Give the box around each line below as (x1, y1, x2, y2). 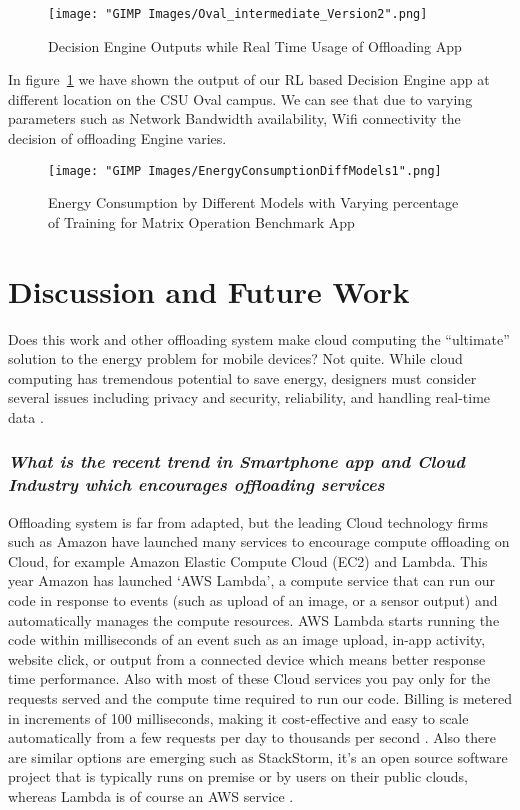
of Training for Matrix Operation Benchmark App (48, 211, 355, 232)
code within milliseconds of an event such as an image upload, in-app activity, (8, 629, 486, 650)
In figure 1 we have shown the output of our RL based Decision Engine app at (8, 69, 490, 90)
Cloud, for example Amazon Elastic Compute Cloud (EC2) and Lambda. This (8, 550, 488, 571)
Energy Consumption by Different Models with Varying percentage (48, 192, 459, 213)
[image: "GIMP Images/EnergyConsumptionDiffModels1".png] (48, 163, 442, 178)
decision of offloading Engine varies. (8, 128, 227, 149)
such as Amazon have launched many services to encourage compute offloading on (8, 531, 510, 552)
